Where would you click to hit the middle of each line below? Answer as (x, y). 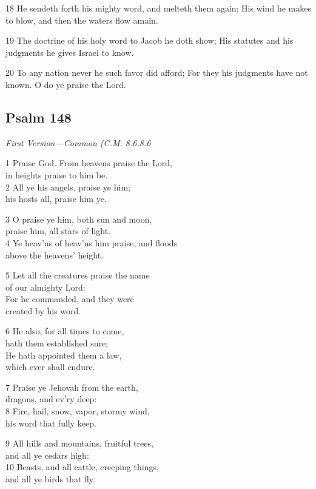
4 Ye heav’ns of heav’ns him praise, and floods (92, 242)
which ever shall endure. (50, 367)
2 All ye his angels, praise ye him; (68, 187)
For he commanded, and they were (70, 299)
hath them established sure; (57, 343)
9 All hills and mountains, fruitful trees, (79, 443)
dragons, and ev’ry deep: (51, 399)
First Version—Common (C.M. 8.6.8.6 (78, 142)
